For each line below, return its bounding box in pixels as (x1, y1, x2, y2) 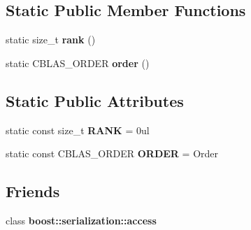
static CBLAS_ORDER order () (6, 55, 150, 70)
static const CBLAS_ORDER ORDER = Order (6, 146, 219, 161)
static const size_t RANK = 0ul (6, 122, 150, 137)
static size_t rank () (6, 32, 96, 47)
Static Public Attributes (6, 89, 184, 111)
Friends (6, 180, 60, 202)
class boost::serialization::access (6, 213, 157, 227)
